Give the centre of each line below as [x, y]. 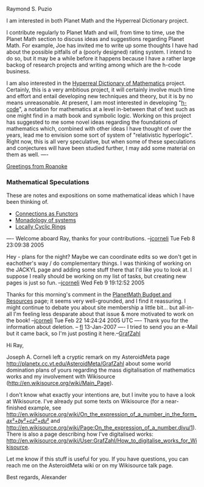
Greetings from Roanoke [37, 166]
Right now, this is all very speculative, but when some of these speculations [101, 142]
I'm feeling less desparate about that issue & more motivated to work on [103, 314]
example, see [44, 408]
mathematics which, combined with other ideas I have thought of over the [99, 128]
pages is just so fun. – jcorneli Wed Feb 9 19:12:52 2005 [76, 283]
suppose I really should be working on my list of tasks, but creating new [97, 276]
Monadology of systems [45, 220]
